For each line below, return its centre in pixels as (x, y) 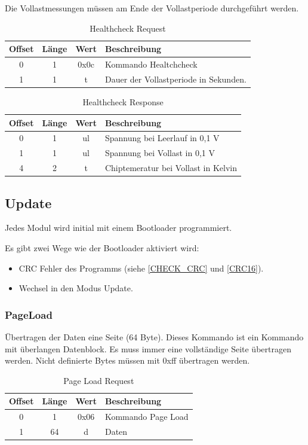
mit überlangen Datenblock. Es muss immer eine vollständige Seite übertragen (148, 348)
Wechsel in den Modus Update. (76, 288)
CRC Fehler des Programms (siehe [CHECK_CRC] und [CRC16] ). (141, 268)
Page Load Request (99, 380)
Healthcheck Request (128, 28)
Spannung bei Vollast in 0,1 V (160, 153)
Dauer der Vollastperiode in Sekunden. (175, 79)
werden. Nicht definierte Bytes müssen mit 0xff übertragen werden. (127, 360)
